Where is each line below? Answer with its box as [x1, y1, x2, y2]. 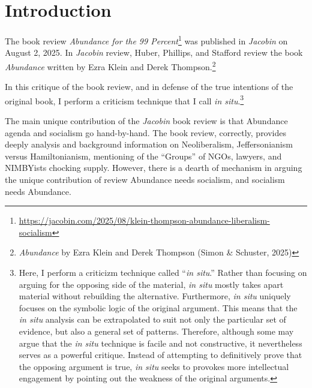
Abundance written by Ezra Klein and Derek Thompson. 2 [5, 58, 216, 73]
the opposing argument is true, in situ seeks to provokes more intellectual [19, 360, 289, 372]
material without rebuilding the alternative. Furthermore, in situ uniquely [19, 290, 291, 302]
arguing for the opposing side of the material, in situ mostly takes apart [19, 278, 284, 290]
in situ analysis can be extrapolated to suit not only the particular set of [19, 313, 286, 326]
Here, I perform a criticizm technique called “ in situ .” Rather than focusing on [19, 266, 307, 278]
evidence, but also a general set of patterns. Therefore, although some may [19, 324, 294, 337]
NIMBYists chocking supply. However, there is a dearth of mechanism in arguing [5, 161, 302, 174]
